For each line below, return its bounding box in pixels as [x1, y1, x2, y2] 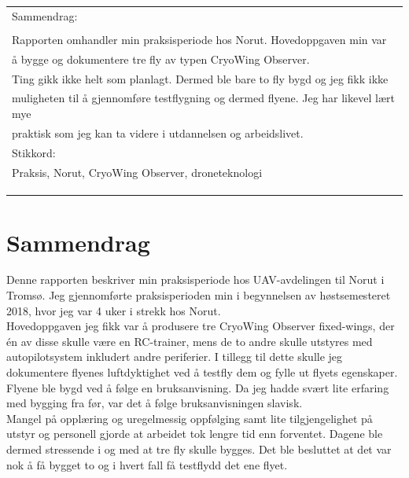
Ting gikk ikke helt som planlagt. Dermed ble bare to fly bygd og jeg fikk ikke [12, 70, 389, 86]
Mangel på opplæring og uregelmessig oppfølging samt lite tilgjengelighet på [6, 410, 373, 426]
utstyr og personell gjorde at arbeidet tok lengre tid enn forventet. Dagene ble [6, 425, 383, 442]
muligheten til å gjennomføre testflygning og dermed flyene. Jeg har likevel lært [12, 90, 395, 106]
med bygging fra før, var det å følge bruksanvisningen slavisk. [6, 395, 303, 411]
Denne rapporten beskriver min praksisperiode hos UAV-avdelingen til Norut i [6, 271, 385, 288]
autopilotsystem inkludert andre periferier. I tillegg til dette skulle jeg [6, 348, 343, 365]
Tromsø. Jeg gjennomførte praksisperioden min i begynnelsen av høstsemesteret [6, 287, 391, 303]
